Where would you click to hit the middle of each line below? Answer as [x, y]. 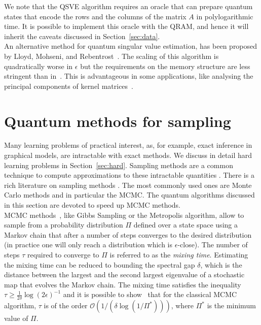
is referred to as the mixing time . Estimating [179, 254]
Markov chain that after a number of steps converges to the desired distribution [128, 234]
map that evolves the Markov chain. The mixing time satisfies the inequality [123, 284]
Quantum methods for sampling [118, 121]
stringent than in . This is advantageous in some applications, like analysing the [129, 76]
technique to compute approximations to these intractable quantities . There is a [129, 175]
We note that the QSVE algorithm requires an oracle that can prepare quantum [128, 6]
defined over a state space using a [185, 225]
